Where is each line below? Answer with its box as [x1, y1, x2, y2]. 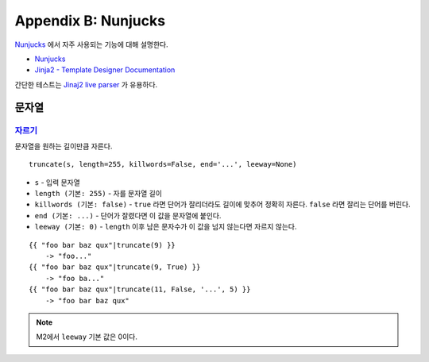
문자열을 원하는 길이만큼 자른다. [14, 141, 113, 151]
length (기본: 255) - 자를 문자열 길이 [34, 189, 163, 198]
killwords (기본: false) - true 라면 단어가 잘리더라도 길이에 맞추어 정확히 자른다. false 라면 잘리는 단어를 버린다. [34, 199, 411, 210]
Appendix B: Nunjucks [14, 12, 166, 29]
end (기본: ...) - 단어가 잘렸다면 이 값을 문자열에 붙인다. [34, 210, 222, 220]
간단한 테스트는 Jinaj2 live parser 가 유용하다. [14, 79, 158, 89]
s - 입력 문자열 [34, 177, 81, 187]
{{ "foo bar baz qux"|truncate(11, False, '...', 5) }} [29, 285, 251, 294]
